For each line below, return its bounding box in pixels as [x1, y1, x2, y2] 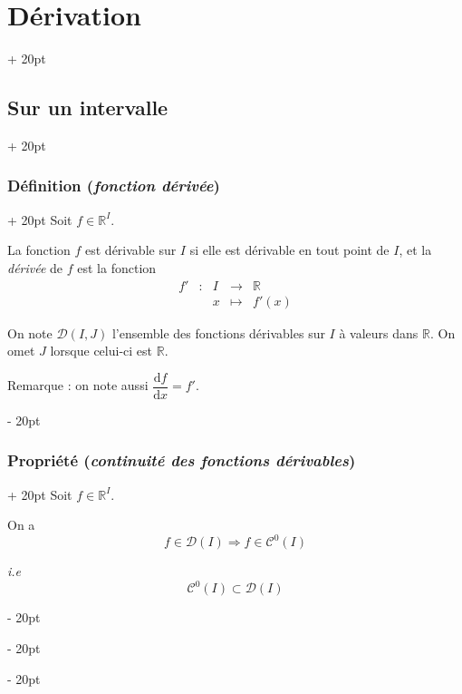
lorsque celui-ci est [50, 341, 153, 360]
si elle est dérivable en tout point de [189, 240, 390, 259]
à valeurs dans [339, 323, 419, 342]
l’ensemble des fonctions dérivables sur [111, 323, 325, 342]
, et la [399, 240, 432, 259]
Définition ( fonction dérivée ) [7, 174, 220, 197]
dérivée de [7, 258, 63, 277]
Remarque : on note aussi [7, 376, 149, 395]
